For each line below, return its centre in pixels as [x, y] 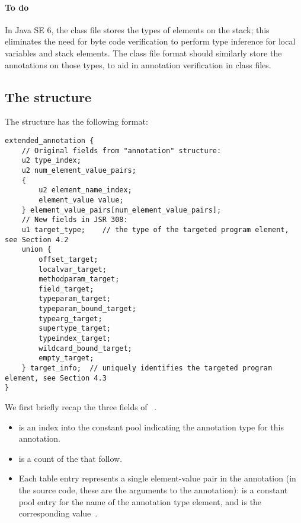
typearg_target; [71, 318]
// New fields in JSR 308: [75, 220]
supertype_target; [75, 329]
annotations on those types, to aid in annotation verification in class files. [138, 64]
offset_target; [68, 259]
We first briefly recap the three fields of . [81, 407]
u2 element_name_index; [85, 190]
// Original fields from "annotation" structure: [121, 150]
